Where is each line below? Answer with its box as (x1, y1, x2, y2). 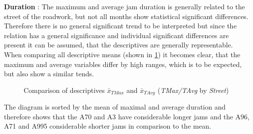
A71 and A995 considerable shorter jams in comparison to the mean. (4, 121, 211, 131)
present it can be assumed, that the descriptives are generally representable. (4, 40, 233, 50)
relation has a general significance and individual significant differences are (4, 30, 229, 40)
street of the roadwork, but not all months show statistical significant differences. (4, 11, 249, 21)
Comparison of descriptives (24, 85, 105, 95)
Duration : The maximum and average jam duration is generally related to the (4, 1, 245, 11)
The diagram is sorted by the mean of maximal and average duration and (4, 102, 226, 112)
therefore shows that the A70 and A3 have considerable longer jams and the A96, (4, 111, 250, 121)
